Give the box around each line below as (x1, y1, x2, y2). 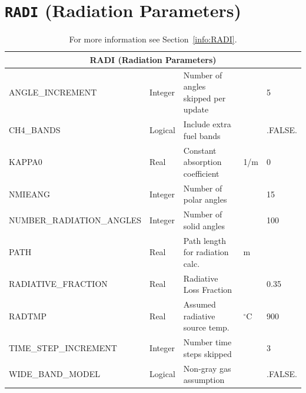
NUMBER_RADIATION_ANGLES (9, 214, 142, 226)
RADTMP (9, 309, 46, 322)
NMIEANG (9, 187, 50, 200)
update (183, 103, 209, 115)
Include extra (183, 118, 231, 130)
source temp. (183, 321, 229, 333)
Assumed (183, 298, 216, 311)
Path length (183, 234, 226, 246)
